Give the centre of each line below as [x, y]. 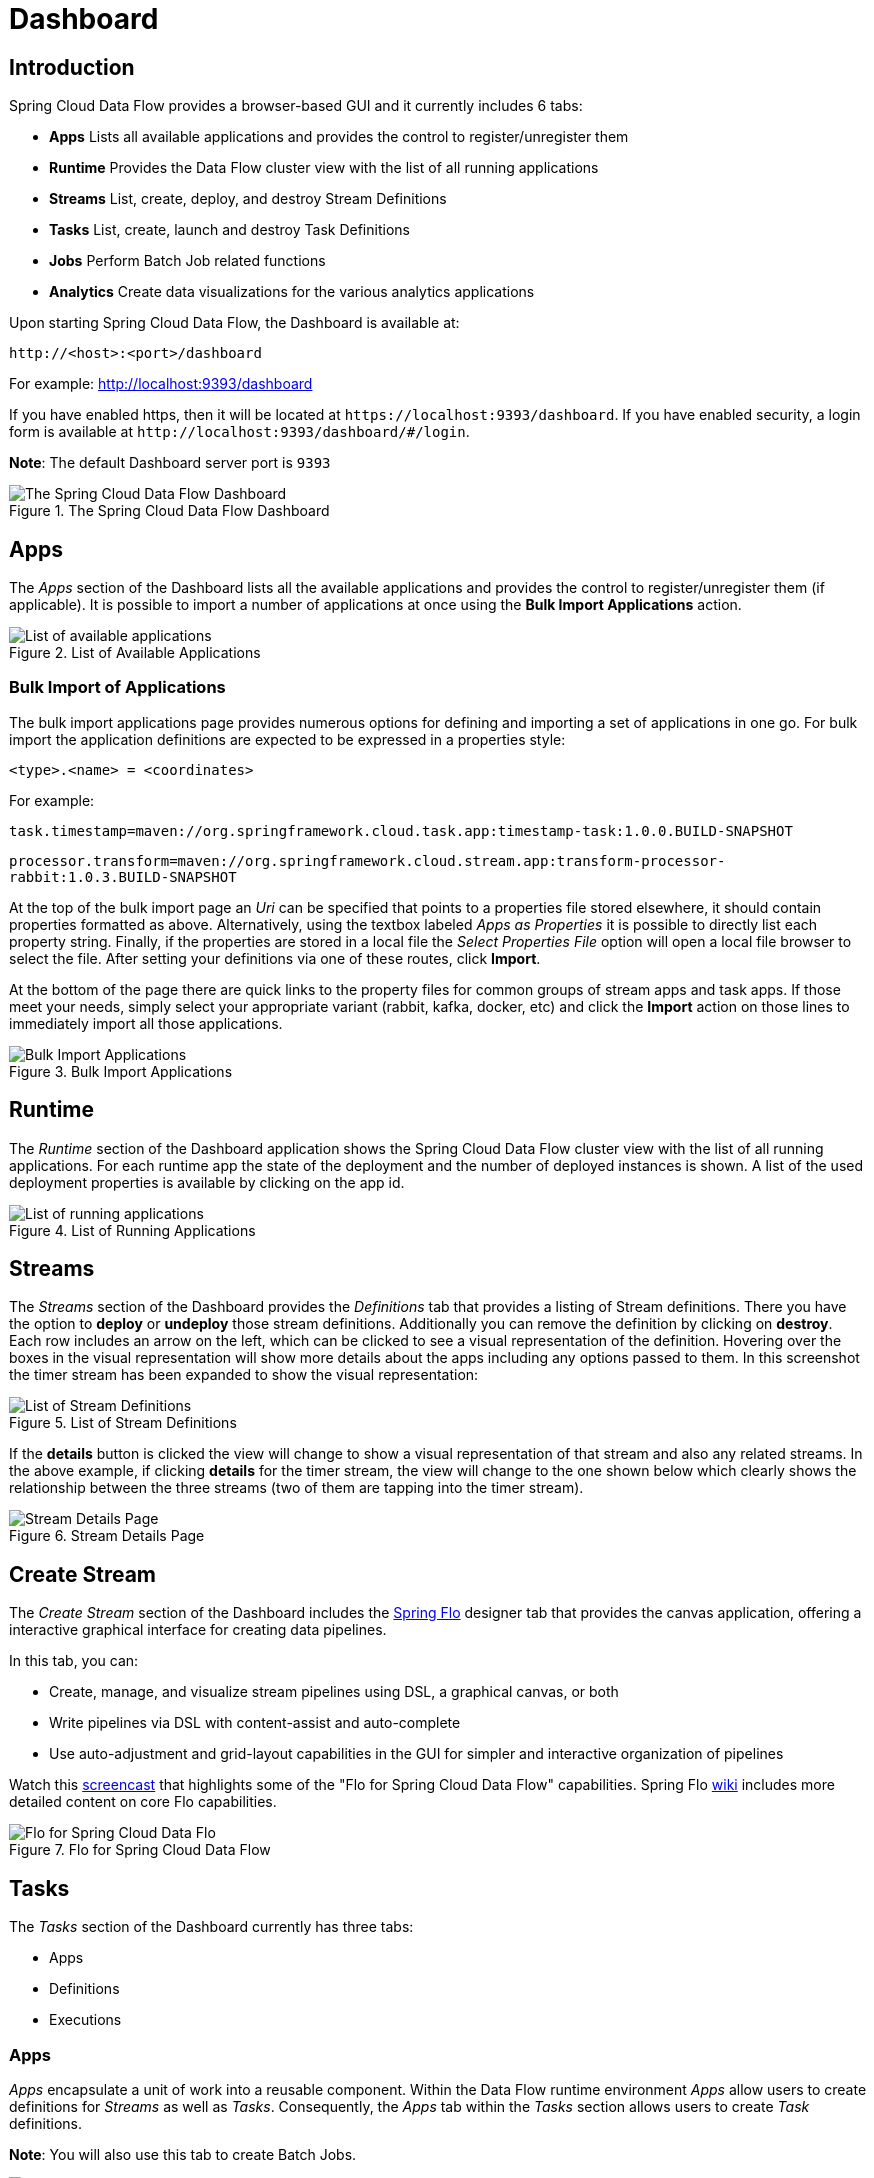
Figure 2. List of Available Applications [135, 653]
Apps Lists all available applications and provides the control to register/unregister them [339, 137]
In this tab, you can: [74, 1661]
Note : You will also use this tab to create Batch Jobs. [183, 2154]
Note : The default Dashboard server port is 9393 [170, 463]
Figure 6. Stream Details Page [107, 1536]
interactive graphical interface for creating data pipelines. [198, 1630]
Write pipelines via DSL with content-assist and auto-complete [255, 1723]
